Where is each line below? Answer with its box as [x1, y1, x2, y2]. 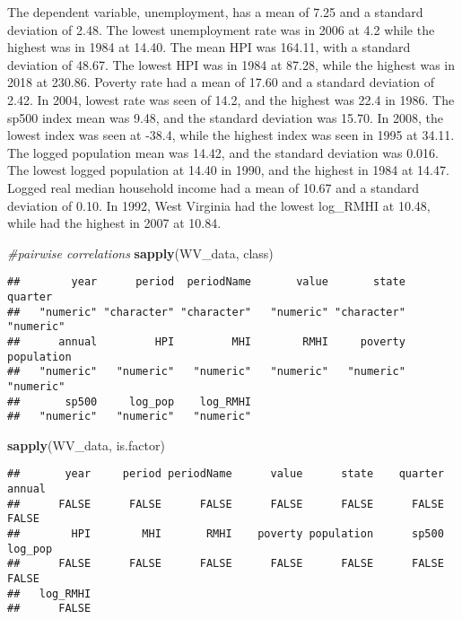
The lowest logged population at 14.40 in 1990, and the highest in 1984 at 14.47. [7, 161, 449, 179]
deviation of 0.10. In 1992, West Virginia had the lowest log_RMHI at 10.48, [7, 196, 431, 214]
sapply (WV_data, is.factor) [7, 435, 165, 454]
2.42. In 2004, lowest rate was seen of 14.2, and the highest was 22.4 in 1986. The [7, 90, 455, 109]
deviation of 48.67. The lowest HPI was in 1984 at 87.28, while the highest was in [7, 55, 456, 74]
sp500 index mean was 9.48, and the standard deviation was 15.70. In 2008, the [7, 108, 444, 126]
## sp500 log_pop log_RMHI [7, 395, 252, 408]
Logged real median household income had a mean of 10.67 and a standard [7, 178, 419, 196]
